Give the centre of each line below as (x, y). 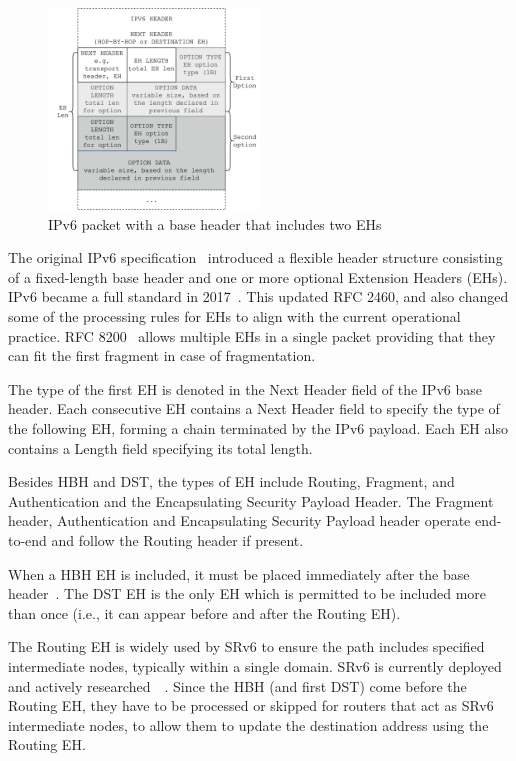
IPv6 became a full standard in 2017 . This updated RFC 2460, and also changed (258, 296)
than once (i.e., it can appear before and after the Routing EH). (204, 612)
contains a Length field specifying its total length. (160, 447)
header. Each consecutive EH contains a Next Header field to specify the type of (254, 408)
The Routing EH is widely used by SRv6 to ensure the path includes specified (246, 646)
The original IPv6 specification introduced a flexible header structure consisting (255, 257)
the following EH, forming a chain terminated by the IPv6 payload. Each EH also (258, 428)
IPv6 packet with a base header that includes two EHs (215, 223)
